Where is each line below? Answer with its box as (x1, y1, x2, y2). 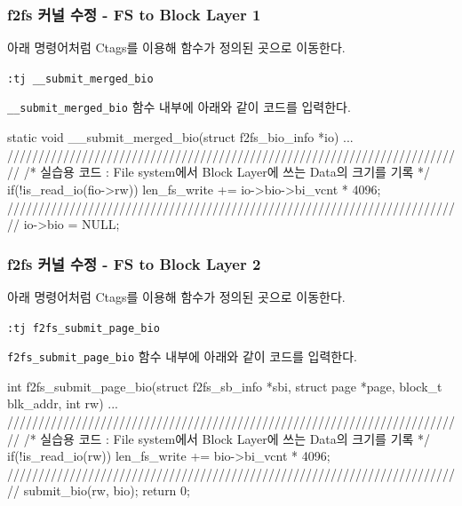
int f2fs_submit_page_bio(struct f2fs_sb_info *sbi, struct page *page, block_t (7, 376, 442, 395)
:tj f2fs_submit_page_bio (7, 321, 160, 335)
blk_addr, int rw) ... (7, 394, 118, 413)
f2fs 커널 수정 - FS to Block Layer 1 (7, 3, 261, 25)
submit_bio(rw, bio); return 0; (23, 481, 190, 500)
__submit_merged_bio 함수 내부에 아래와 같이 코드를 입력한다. (7, 98, 351, 116)
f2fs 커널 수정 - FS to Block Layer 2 (7, 252, 261, 274)
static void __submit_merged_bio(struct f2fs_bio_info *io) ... (7, 128, 354, 146)
